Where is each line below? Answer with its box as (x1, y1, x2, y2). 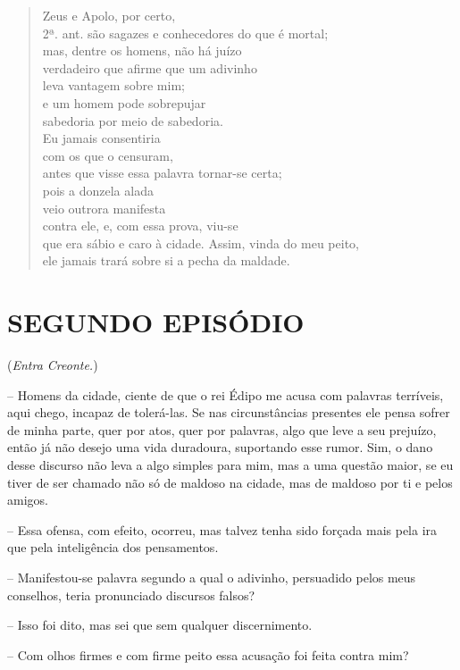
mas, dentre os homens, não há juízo (42, 41, 242, 60)
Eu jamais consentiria (42, 129, 161, 147)
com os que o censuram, (42, 146, 173, 164)
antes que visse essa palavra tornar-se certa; (42, 163, 282, 182)
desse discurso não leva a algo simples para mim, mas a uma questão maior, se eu (7, 456, 454, 473)
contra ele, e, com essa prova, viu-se (42, 216, 238, 235)
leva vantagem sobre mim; (42, 76, 185, 95)
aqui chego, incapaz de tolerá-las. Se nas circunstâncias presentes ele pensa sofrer (7, 403, 450, 422)
